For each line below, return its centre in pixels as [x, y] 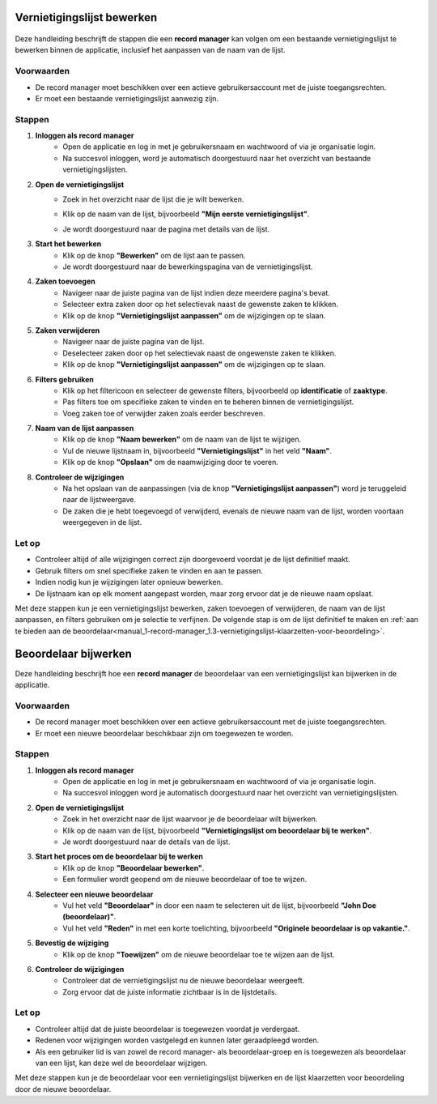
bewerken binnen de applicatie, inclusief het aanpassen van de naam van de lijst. [151, 50]
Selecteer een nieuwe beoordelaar [94, 894]
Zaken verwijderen [68, 330]
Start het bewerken [68, 244]
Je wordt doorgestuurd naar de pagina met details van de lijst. [166, 229]
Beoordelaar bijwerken [74, 654]
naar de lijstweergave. [100, 500]
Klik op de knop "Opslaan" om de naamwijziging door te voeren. [170, 462]
